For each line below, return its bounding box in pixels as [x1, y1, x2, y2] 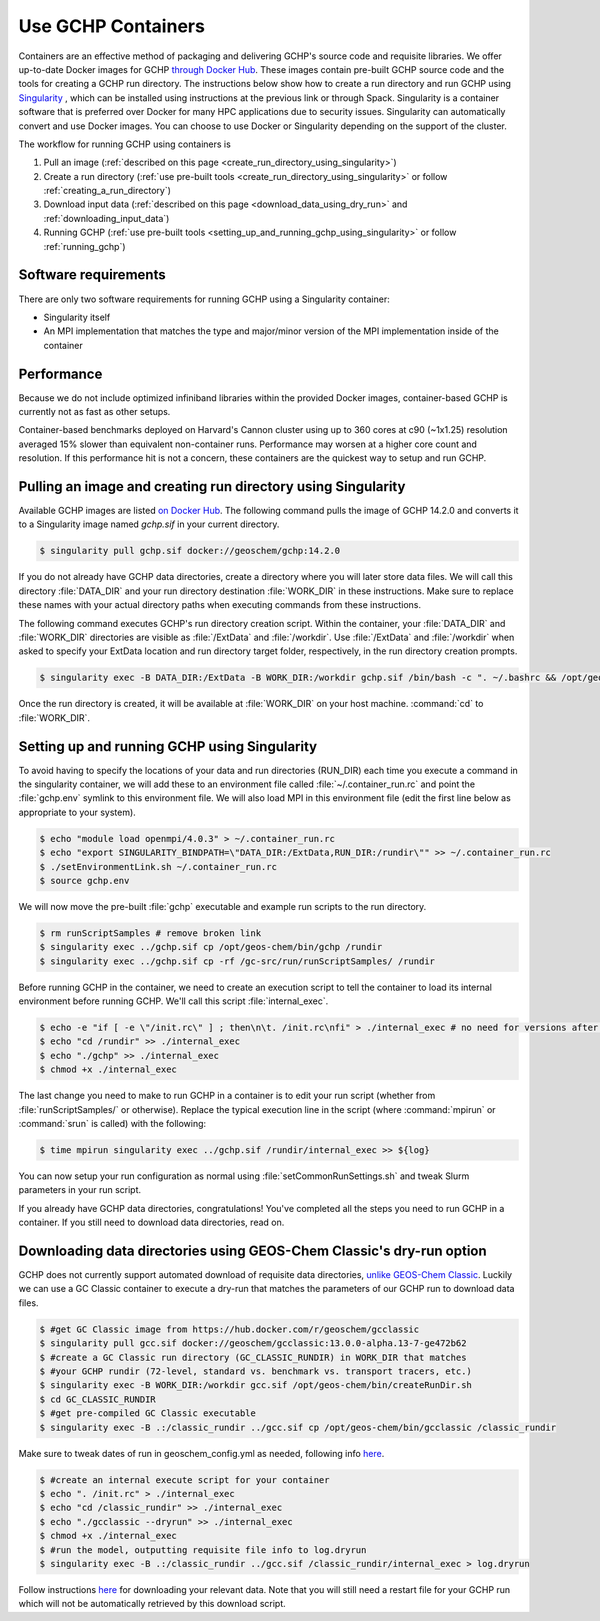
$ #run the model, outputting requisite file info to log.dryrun [39, 1544, 367, 1555]
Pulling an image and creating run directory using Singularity [18, 478, 406, 495]
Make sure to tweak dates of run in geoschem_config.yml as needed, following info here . [18, 1447, 385, 1459]
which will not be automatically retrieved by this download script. [18, 1598, 287, 1610]
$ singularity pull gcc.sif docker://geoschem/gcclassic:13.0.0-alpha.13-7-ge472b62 [39, 1338, 467, 1349]
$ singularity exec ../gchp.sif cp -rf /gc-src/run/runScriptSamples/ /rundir [39, 955, 435, 967]
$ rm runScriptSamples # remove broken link [39, 927, 262, 939]
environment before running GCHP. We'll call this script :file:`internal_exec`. [18, 995, 329, 1007]
